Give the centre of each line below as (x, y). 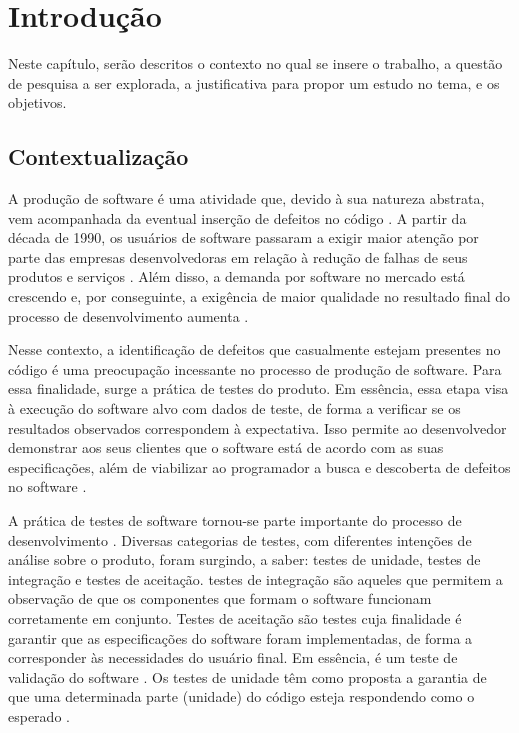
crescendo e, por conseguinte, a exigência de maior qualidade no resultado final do (259, 296)
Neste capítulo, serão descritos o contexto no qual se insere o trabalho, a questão (255, 63)
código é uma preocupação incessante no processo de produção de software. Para (255, 368)
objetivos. (37, 102)
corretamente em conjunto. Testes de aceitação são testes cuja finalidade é (235, 617)
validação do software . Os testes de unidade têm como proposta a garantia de (247, 676)
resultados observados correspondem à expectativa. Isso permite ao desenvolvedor (257, 427)
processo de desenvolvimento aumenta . (128, 315)
